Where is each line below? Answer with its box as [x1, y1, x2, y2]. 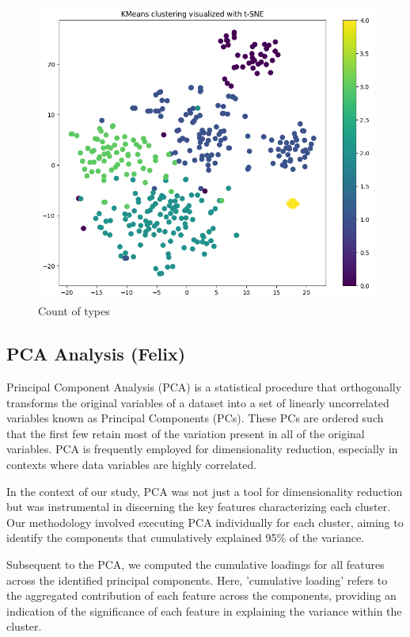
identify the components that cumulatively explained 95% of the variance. [6, 529, 365, 546]
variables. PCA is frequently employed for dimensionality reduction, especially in [6, 441, 398, 457]
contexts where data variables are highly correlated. [6, 456, 257, 473]
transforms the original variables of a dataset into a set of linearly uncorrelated [6, 394, 389, 410]
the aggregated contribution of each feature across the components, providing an [6, 587, 397, 604]
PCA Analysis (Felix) [6, 341, 186, 366]
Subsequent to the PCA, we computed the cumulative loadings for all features [6, 556, 385, 573]
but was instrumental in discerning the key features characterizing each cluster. [6, 498, 391, 515]
